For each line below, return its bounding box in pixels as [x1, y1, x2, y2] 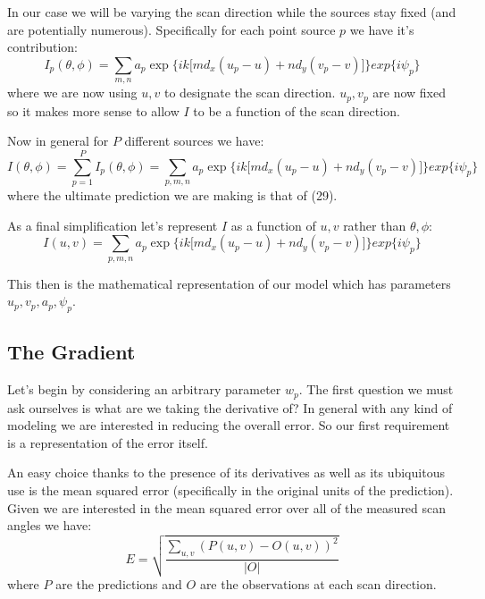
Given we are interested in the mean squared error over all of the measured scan [7, 498, 447, 517]
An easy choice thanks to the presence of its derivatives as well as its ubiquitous [7, 463, 445, 482]
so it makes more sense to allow [7, 101, 180, 120]
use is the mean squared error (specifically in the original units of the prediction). [7, 480, 454, 499]
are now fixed [372, 83, 446, 102]
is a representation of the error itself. [7, 433, 208, 451]
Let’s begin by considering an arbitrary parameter [7, 380, 281, 399]
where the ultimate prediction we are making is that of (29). [7, 185, 338, 204]
